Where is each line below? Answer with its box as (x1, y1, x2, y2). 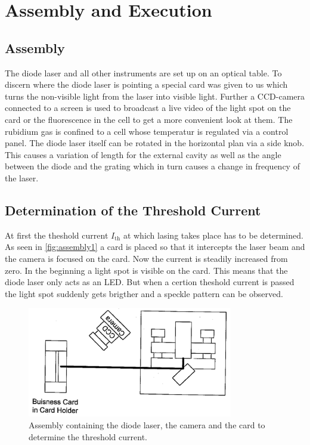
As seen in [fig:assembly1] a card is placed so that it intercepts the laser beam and (5, 240, 305, 253)
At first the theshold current (5, 228, 108, 241)
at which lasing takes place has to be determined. (123, 228, 303, 241)
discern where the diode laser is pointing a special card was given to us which (5, 78, 288, 91)
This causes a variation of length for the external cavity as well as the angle (5, 148, 281, 160)
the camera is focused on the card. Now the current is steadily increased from (5, 252, 288, 264)
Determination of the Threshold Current (5, 200, 261, 219)
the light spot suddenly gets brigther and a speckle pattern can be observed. (5, 287, 283, 299)
